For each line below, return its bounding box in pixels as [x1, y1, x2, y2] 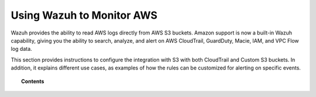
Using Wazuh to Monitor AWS [11, 9, 158, 22]
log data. [11, 46, 32, 53]
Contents [21, 78, 44, 85]
